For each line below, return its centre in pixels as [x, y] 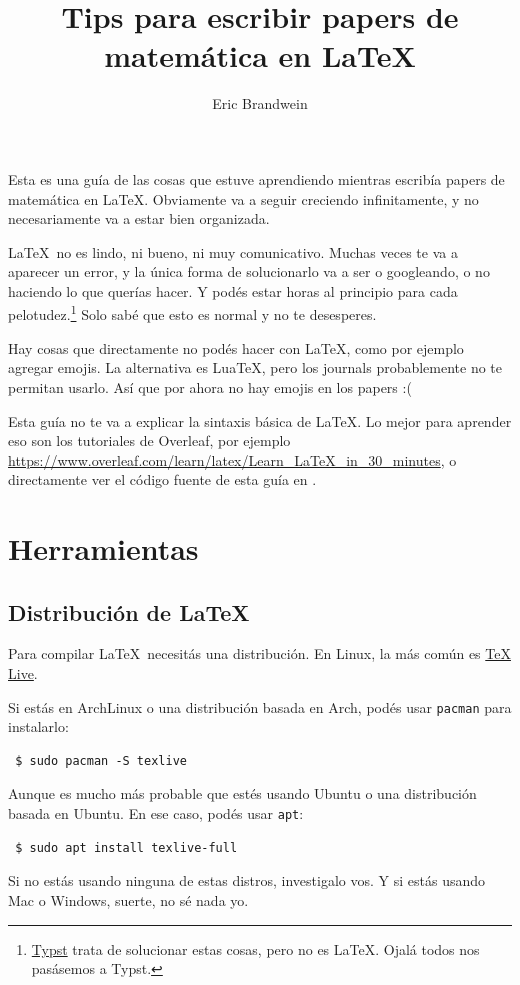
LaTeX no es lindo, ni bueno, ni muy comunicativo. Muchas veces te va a [233, 251]
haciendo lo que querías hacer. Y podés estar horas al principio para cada [233, 290]
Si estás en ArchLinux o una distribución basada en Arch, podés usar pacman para [260, 706]
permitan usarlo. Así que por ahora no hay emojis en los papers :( [210, 386]
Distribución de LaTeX [129, 611]
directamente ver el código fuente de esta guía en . [162, 479]
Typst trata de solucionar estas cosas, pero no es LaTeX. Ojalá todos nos [255, 948]
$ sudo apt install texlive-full [126, 847]
